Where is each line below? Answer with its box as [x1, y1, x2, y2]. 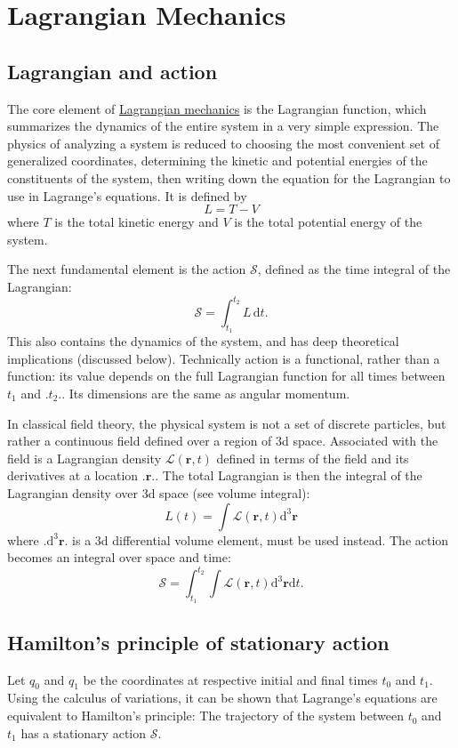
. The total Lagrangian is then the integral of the [155, 466, 422, 485]
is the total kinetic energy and [54, 213, 219, 231]
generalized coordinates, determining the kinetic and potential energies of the [7, 151, 428, 170]
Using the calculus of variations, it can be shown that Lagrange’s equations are [7, 688, 438, 707]
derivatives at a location [7, 466, 139, 485]
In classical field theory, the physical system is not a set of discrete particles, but [7, 414, 446, 432]
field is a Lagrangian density [7, 448, 162, 467]
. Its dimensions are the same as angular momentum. [61, 384, 350, 402]
